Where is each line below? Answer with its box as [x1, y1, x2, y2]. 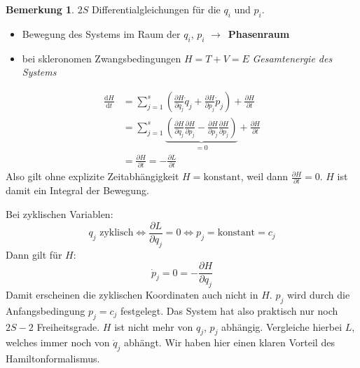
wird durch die [286, 287, 350, 301]
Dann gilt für [6, 247, 62, 261]
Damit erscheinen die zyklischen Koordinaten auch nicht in [6, 287, 258, 301]
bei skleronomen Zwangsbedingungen [22, 50, 181, 65]
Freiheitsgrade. [36, 319, 100, 334]
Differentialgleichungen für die [91, 2, 221, 16]
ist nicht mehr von [114, 319, 193, 334]
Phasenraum [228, 26, 290, 41]
